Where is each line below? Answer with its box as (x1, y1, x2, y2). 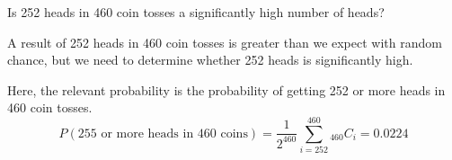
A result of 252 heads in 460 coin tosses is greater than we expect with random (7, 32, 442, 51)
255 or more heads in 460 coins (77, 127, 248, 140)
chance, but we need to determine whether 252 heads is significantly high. (7, 50, 413, 69)
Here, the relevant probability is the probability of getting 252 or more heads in (7, 80, 446, 99)
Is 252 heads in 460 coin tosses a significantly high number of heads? (7, 3, 385, 21)
